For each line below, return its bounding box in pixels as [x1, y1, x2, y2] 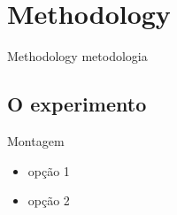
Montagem [7, 131, 65, 150]
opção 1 [27, 161, 70, 180]
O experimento [7, 90, 147, 118]
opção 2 [27, 191, 70, 210]
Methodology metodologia [7, 47, 148, 65]
